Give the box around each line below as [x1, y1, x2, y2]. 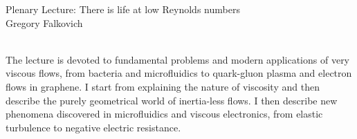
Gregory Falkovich [6, 15, 83, 30]
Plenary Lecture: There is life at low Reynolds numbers [6, 2, 240, 16]
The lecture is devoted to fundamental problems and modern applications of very [6, 52, 350, 66]
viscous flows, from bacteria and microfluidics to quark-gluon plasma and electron [6, 66, 352, 80]
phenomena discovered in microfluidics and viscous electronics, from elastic [6, 106, 323, 121]
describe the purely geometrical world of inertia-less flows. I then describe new [6, 93, 338, 107]
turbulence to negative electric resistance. [6, 120, 181, 134]
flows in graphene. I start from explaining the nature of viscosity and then [6, 79, 320, 93]
